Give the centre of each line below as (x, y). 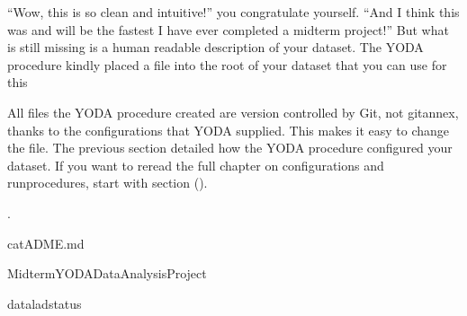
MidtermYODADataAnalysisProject (107, 273)
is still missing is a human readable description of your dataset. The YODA (216, 47)
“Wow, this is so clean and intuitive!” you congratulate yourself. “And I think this (233, 12)
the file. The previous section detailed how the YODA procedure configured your (230, 148)
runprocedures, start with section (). (108, 183)
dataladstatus (45, 303)
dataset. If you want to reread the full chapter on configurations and (196, 165)
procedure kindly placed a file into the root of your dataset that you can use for (227, 64)
